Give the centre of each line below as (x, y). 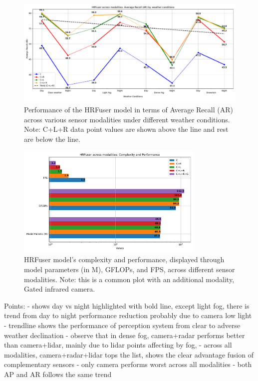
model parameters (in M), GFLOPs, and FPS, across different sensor (129, 269)
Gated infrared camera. (60, 289)
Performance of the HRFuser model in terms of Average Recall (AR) (129, 110)
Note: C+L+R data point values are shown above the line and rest (126, 129)
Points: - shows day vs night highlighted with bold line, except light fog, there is (127, 305)
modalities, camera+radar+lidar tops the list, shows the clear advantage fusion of (129, 354)
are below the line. (52, 139)
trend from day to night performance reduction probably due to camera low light (128, 315)
